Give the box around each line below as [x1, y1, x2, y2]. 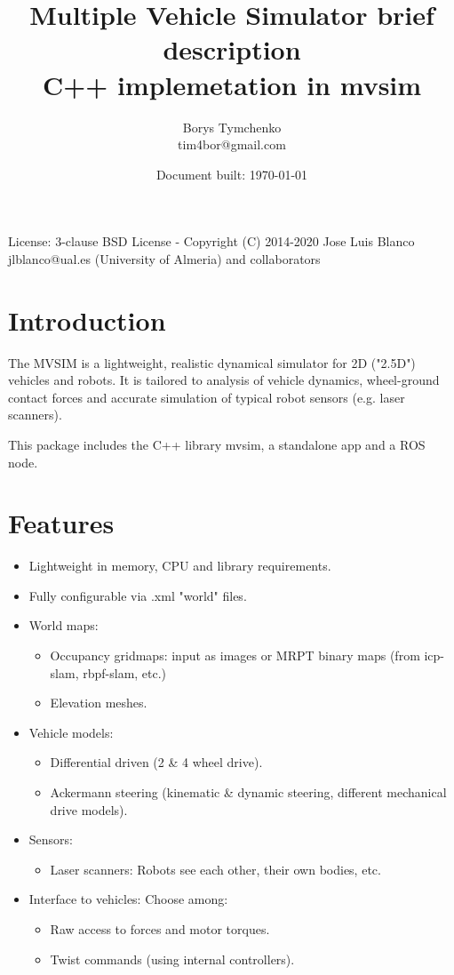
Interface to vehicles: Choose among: [28, 890, 228, 908]
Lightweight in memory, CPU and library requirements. [28, 556, 331, 575]
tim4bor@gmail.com [178, 135, 286, 154]
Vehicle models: [28, 723, 114, 741]
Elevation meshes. [50, 693, 147, 712]
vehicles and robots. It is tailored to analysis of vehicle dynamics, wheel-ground [8, 371, 440, 389]
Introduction [8, 301, 166, 338]
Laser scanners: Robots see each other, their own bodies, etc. [50, 859, 381, 878]
